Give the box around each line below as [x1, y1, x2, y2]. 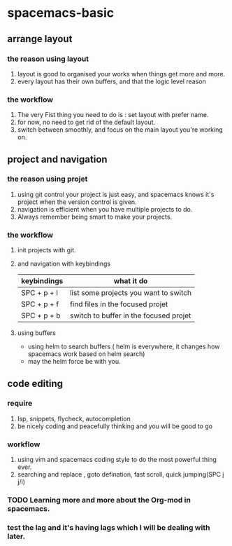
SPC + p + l [20, 288, 58, 298]
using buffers [17, 329, 56, 337]
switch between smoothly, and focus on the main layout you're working [17, 125, 224, 134]
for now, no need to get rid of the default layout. [17, 118, 156, 127]
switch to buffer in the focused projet [69, 310, 191, 320]
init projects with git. [17, 246, 76, 254]
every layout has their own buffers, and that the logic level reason [17, 77, 206, 86]
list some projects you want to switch [69, 288, 192, 298]
